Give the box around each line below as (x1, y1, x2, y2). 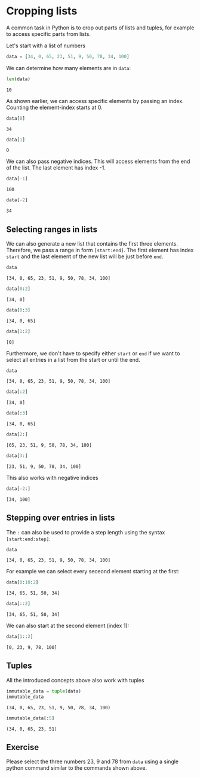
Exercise (6, 742, 39, 752)
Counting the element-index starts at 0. (6, 104, 103, 111)
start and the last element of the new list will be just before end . (6, 253, 164, 260)
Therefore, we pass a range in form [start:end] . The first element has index (6, 247, 194, 253)
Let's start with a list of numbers (6, 42, 85, 49)
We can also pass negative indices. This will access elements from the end (6, 158, 190, 165)
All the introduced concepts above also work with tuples (6, 676, 144, 684)
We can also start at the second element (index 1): (6, 622, 130, 630)
